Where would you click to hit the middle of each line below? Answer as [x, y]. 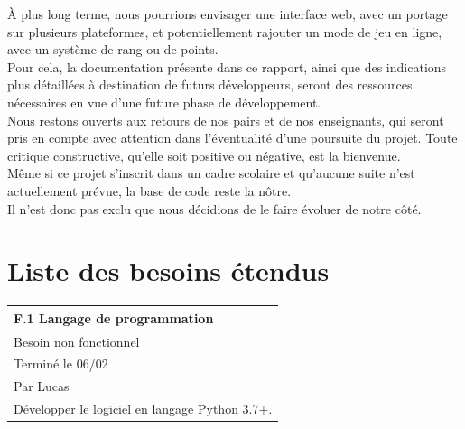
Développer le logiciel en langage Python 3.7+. [143, 409]
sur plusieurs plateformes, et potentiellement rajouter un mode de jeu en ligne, [225, 31]
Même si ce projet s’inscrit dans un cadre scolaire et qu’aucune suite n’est [211, 173]
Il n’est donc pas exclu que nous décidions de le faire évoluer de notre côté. [214, 208]
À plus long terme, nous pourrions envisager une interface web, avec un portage [228, 14]
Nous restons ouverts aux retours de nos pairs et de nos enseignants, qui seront [226, 120]
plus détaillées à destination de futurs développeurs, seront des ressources [210, 84]
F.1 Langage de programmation [114, 317]
